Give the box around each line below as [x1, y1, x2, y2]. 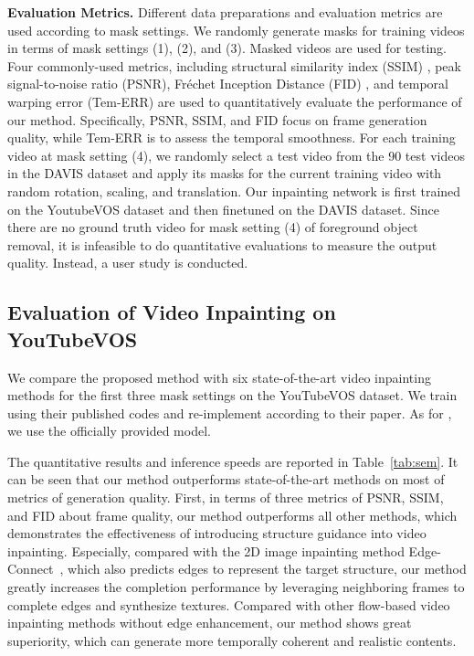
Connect [7, 559, 54, 578]
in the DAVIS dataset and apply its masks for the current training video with [7, 164, 442, 183]
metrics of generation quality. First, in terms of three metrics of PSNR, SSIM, [7, 488, 444, 507]
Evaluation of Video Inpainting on [7, 298, 336, 326]
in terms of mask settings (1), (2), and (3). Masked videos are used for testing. [7, 38, 447, 58]
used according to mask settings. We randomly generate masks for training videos [7, 20, 465, 39]
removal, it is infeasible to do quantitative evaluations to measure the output [7, 235, 437, 254]
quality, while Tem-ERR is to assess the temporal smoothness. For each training [7, 128, 456, 147]
